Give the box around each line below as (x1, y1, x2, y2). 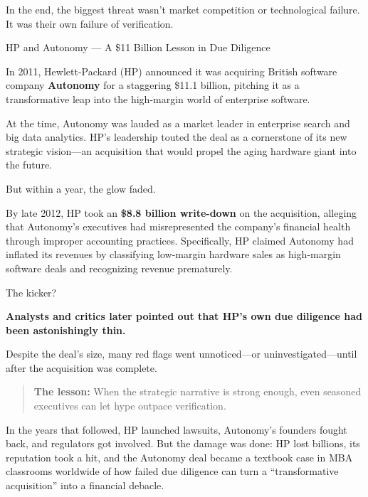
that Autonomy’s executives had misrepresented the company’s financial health (6, 219, 351, 234)
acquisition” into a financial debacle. (6, 478, 164, 493)
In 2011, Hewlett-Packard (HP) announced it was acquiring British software (6, 63, 337, 78)
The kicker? (6, 284, 57, 299)
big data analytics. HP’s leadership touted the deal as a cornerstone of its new (6, 129, 347, 144)
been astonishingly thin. (6, 322, 126, 337)
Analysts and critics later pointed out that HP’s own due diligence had (6, 309, 363, 324)
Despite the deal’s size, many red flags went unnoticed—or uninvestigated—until (6, 346, 357, 361)
